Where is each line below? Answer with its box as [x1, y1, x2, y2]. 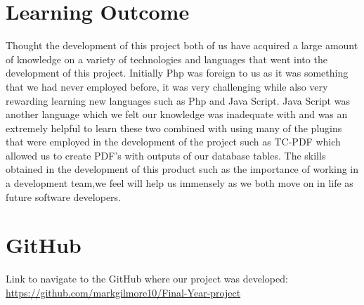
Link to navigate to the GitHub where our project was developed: [6, 271, 288, 286]
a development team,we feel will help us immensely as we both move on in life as [6, 176, 353, 190]
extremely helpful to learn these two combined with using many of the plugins [6, 120, 342, 135]
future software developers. [6, 189, 121, 204]
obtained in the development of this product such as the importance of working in [6, 162, 359, 176]
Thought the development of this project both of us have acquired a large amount [6, 38, 358, 53]
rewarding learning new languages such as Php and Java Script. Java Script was [6, 93, 350, 108]
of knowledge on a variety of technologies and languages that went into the [6, 51, 327, 66]
